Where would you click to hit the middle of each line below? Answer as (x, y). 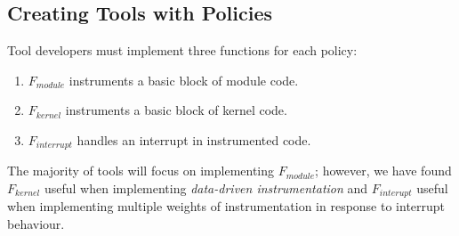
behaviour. (36, 224)
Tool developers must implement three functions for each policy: (182, 50)
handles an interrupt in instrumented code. (194, 139)
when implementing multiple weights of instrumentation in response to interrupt (226, 206)
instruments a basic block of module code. (184, 80)
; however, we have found (383, 171)
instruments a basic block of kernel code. (176, 110)
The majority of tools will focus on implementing (141, 171)
